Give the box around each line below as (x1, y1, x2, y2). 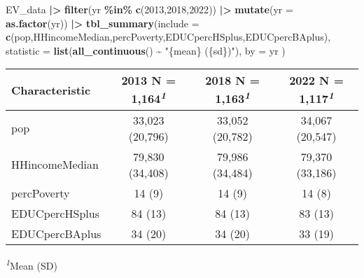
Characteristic (11, 81, 91, 98)
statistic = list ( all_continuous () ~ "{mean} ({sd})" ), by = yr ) (6, 43, 286, 57)
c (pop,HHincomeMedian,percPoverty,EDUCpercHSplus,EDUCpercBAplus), (6, 29, 331, 44)
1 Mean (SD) (6, 256, 57, 272)
